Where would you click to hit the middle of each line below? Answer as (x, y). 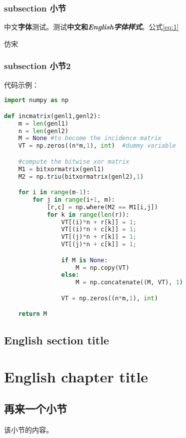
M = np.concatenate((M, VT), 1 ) (129, 283)
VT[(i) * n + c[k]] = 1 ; (99, 230)
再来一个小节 (35, 408)
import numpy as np (36, 100)
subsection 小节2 (37, 66)
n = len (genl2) (43, 131)
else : (70, 275)
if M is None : (84, 260)
